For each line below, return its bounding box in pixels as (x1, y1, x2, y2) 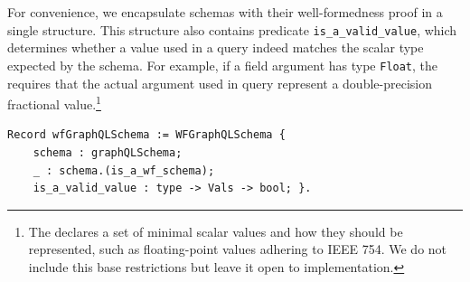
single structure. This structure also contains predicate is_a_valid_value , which (7, 20, 457, 39)
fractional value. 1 (7, 92, 101, 113)
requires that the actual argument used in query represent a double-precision (7, 73, 432, 92)
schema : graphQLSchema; (33, 146, 183, 159)
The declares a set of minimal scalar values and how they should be (28, 221, 403, 240)
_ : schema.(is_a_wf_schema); (33, 164, 215, 177)
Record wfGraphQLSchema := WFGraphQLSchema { (7, 128, 286, 142)
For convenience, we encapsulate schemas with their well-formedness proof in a (7, 3, 443, 21)
